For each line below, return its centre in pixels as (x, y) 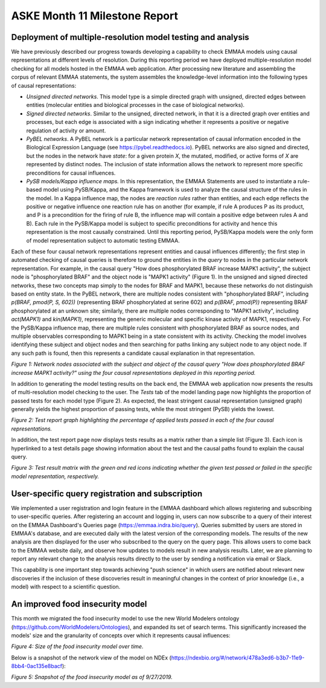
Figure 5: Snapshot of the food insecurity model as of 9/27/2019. (92, 677)
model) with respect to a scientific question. (66, 587)
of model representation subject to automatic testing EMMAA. (103, 240)
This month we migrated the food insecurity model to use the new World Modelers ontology (125, 618)
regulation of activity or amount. (66, 131)
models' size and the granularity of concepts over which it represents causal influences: (121, 635)
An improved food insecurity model (79, 604)
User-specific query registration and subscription (107, 494)
